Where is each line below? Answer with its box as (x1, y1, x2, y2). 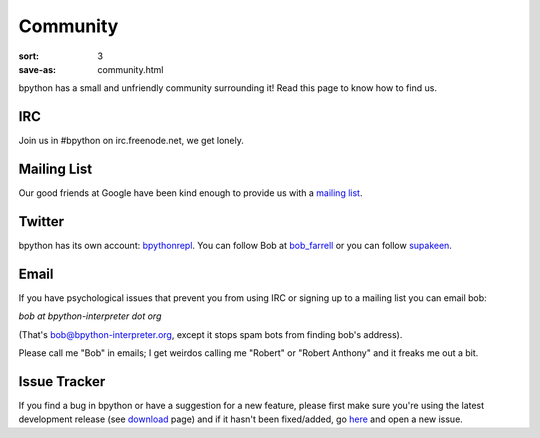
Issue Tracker (18, 373, 106, 390)
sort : (18, 50, 40, 62)
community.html (97, 63, 164, 75)
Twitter (18, 213, 65, 230)
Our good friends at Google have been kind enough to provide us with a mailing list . (18, 187, 363, 199)
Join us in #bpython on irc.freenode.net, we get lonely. (18, 135, 245, 147)
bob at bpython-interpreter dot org (18, 310, 162, 322)
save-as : (18, 63, 57, 75)
